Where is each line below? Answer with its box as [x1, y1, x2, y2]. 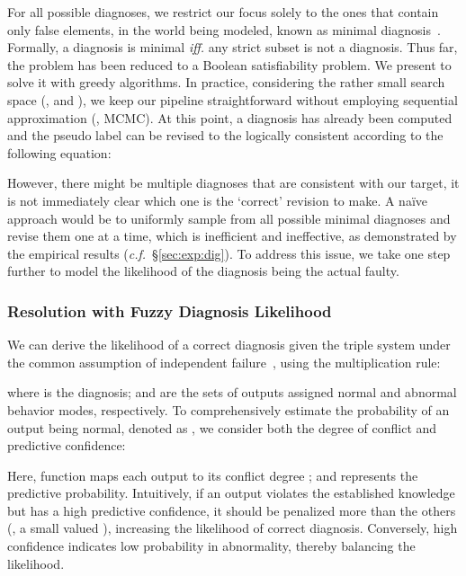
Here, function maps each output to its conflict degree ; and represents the [7, 465, 418, 484]
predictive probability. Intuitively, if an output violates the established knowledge [7, 483, 455, 502]
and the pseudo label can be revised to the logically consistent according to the [7, 126, 444, 145]
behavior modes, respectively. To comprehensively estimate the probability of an [7, 400, 450, 419]
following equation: [7, 143, 112, 162]
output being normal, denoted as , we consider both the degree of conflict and [7, 418, 437, 437]
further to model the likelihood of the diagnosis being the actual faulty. [7, 261, 399, 280]
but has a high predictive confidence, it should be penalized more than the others [7, 501, 456, 519]
